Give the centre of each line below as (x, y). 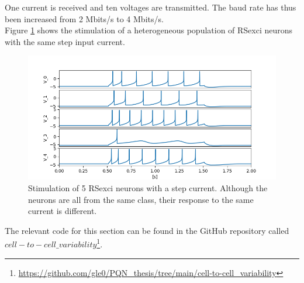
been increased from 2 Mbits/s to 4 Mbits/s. (84, 18)
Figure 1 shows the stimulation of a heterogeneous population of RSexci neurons (149, 30)
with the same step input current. (65, 41)
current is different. (63, 211)
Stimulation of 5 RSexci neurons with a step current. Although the (148, 187)
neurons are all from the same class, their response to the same (141, 199)
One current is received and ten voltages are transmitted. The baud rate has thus (151, 7)
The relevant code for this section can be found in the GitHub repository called (147, 230)
